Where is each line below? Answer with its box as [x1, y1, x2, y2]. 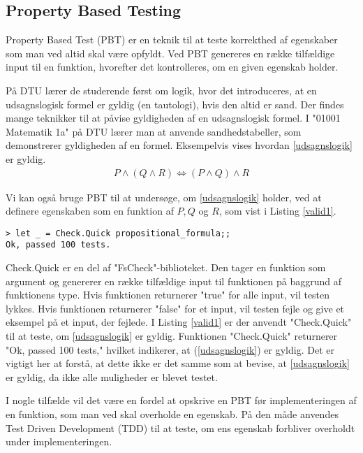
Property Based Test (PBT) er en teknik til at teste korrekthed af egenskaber [6, 32, 338, 47]
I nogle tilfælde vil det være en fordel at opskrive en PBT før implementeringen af [6, 393, 357, 408]
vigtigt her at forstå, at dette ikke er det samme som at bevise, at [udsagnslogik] [6, 356, 350, 371]
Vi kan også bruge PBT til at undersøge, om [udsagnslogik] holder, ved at [6, 189, 322, 204]
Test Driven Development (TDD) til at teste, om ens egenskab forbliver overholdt [6, 420, 355, 435]
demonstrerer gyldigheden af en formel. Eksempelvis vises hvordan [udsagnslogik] [6, 138, 353, 152]
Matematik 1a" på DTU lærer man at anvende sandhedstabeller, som [6, 124, 302, 138]
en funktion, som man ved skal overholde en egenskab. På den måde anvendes [6, 407, 339, 422]
